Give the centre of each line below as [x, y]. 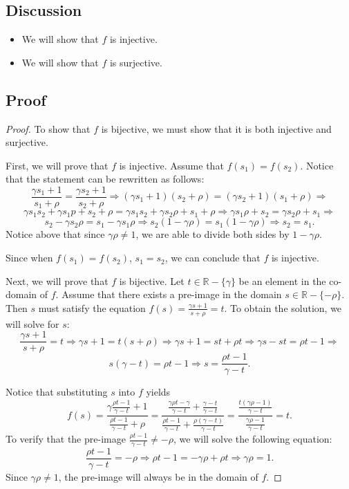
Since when [29, 258]
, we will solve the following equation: [253, 439]
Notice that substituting [57, 392]
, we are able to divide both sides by [213, 234]
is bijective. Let [152, 280]
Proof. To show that [48, 128]
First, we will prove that [57, 165]
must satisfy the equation [92, 307]
